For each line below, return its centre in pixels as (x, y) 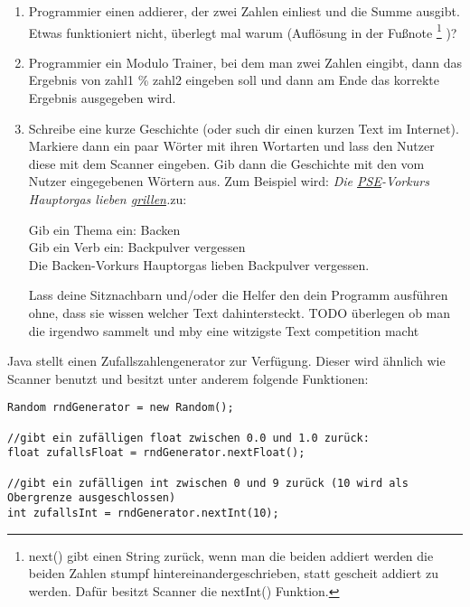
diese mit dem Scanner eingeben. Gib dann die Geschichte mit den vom (226, 163)
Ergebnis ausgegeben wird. (102, 98)
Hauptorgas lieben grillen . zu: (108, 199)
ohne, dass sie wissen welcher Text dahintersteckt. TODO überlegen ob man (240, 312)
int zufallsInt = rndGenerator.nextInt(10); (143, 513)
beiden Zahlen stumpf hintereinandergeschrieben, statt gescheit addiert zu (233, 573)
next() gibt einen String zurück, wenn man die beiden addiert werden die (231, 555)
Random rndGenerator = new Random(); (121, 408)
